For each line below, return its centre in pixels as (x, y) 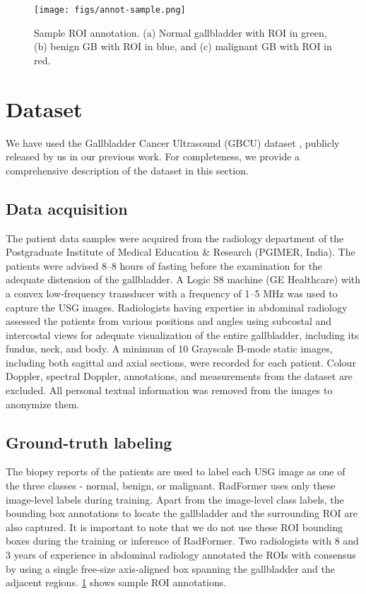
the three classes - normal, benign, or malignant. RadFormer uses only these (171, 486)
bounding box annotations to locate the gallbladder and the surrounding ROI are (182, 513)
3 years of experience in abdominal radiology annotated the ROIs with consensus (181, 555)
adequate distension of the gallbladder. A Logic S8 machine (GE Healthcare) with (183, 279)
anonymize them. (43, 404)
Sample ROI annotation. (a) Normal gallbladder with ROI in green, (181, 32)
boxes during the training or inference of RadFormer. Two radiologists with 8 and (182, 541)
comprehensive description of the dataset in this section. (127, 170)
